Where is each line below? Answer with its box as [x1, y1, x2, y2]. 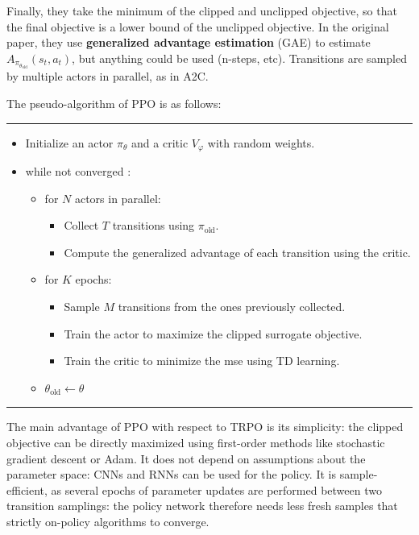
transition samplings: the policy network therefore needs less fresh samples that [6, 497, 398, 514]
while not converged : [25, 163, 131, 179]
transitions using [112, 217, 195, 234]
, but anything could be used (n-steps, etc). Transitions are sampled [72, 49, 407, 66]
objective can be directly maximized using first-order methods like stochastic [6, 433, 385, 450]
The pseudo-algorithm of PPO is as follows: [6, 94, 222, 111]
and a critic [131, 134, 189, 151]
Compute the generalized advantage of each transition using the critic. [64, 243, 411, 260]
